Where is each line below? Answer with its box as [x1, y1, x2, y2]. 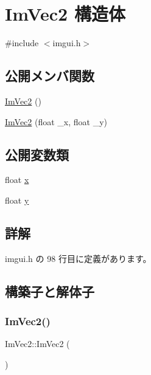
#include [5, 36, 39, 49]
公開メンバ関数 [5, 66, 94, 85]
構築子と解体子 [5, 281, 94, 300]
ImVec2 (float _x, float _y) [5, 115, 108, 128]
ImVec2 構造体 [5, 1, 125, 26]
